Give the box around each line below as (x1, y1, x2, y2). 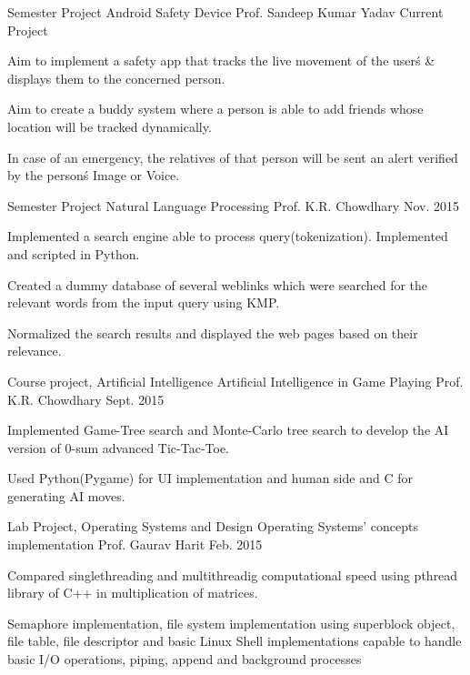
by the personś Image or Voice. (7, 166, 180, 185)
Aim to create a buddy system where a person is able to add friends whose (7, 99, 424, 118)
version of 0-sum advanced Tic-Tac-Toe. (7, 438, 229, 457)
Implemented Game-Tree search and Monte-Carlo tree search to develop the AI (7, 420, 449, 439)
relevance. (7, 341, 62, 360)
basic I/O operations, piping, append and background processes (7, 650, 362, 669)
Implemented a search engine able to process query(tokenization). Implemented (7, 227, 448, 246)
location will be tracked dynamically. (7, 116, 212, 136)
